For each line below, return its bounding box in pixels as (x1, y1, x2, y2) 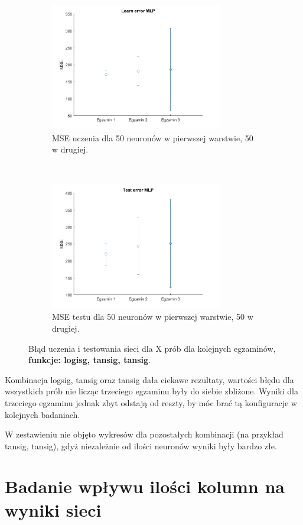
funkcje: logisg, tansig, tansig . (28, 354, 151, 366)
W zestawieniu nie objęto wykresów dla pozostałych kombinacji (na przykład (5, 428, 284, 440)
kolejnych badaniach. (5, 408, 80, 420)
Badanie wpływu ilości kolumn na (5, 474, 285, 498)
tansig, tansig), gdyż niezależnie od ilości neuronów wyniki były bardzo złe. (5, 439, 277, 452)
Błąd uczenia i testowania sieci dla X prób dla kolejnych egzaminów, (28, 342, 276, 354)
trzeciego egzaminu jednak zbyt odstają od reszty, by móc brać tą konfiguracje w (5, 396, 297, 409)
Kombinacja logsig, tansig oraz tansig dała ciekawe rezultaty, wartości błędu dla (5, 373, 294, 385)
